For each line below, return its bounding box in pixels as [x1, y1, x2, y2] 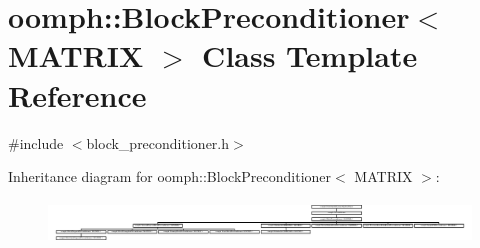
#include [8, 132, 64, 153]
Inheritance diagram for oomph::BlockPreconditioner [8, 166, 332, 187]
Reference [8, 74, 147, 115]
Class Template [202, 35, 418, 76]
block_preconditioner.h [86, 132, 230, 153]
